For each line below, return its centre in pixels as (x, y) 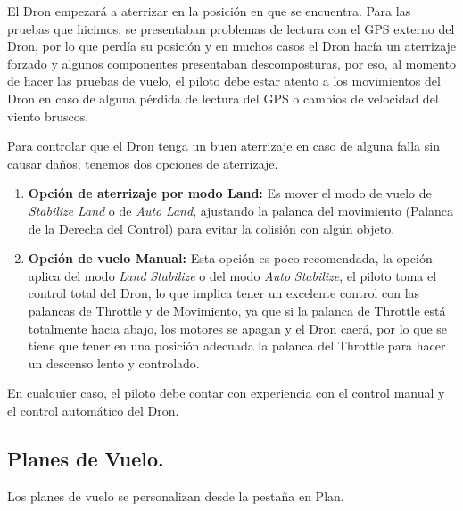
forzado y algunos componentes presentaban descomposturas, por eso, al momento (232, 63)
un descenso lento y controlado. (114, 363)
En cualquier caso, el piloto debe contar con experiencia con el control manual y (226, 393)
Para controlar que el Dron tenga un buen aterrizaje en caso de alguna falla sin (223, 146)
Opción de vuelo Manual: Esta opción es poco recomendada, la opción (230, 258)
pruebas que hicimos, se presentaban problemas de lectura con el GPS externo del (231, 28)
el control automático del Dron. (93, 410)
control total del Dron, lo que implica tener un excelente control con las (224, 293)
